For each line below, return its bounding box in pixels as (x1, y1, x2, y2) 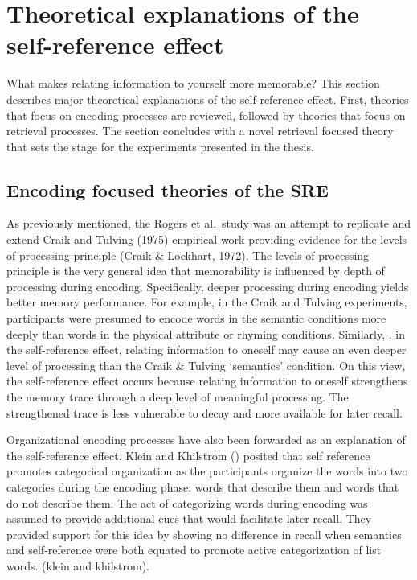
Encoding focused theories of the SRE (6, 177, 329, 202)
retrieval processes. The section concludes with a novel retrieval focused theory (6, 122, 394, 139)
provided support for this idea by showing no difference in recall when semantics (6, 525, 402, 542)
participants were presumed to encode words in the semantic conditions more (6, 310, 386, 327)
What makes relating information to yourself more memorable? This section (6, 75, 380, 92)
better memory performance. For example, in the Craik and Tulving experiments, (6, 294, 407, 311)
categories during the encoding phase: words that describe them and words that (6, 478, 399, 495)
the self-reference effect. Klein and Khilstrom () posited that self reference (6, 446, 370, 463)
